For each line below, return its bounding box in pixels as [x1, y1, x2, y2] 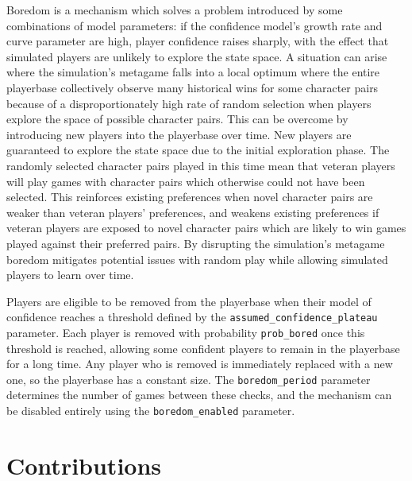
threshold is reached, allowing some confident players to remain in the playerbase [6, 339, 400, 356]
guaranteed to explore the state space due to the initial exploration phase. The [6, 142, 390, 158]
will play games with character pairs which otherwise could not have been [6, 173, 365, 189]
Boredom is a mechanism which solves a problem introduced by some [6, 2, 343, 17]
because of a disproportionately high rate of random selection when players [6, 95, 372, 111]
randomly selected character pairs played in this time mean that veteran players [6, 157, 395, 173]
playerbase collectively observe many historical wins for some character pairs [6, 79, 379, 95]
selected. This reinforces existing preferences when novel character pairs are [6, 188, 373, 205]
